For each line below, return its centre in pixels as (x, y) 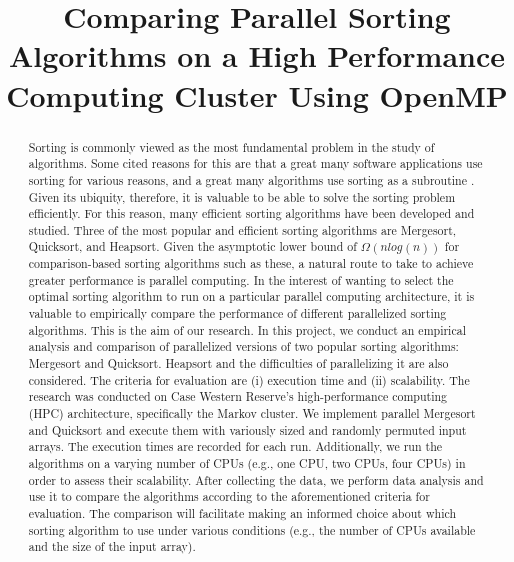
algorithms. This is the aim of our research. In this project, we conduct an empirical (247, 329)
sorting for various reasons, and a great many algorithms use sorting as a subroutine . (251, 179)
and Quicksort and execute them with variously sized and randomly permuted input (247, 429)
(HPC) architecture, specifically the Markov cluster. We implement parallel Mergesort (252, 413)
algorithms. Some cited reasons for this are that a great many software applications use (255, 163)
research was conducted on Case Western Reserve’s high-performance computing (238, 396)
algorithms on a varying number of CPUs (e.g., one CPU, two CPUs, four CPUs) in (247, 463)
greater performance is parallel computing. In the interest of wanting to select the (241, 279)
